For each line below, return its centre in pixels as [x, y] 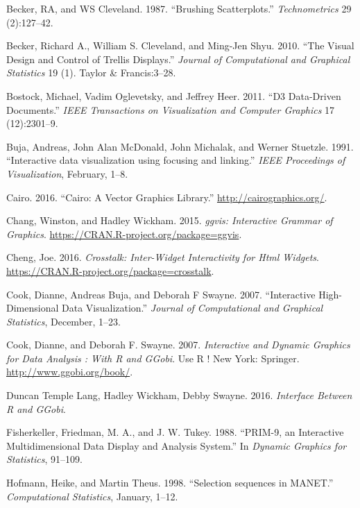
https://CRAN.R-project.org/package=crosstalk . [110, 270]
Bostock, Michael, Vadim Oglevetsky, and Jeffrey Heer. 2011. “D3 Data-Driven [174, 95]
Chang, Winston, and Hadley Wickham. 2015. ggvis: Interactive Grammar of [170, 220]
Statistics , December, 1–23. [63, 321]
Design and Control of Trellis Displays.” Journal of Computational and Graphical [178, 59]
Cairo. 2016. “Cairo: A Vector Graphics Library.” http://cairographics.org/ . [167, 197]
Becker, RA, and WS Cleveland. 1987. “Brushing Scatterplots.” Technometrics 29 [179, 8]
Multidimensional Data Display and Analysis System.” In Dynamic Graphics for [177, 445]
